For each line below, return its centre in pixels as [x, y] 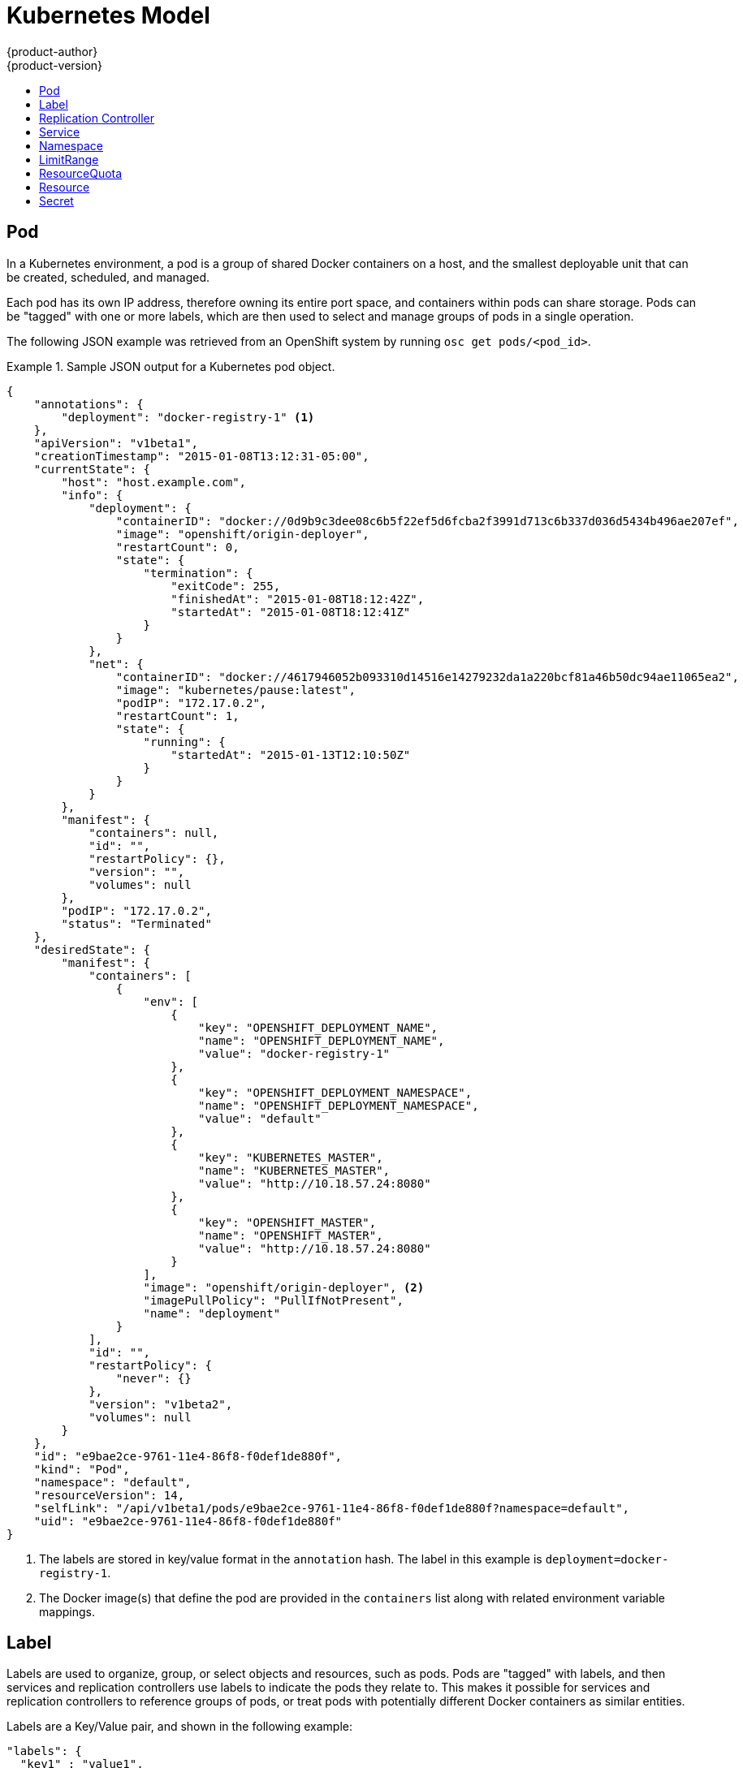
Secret [56, 201]
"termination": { [198, 573]
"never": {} [153, 1378]
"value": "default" [260, 1118]
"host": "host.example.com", [154, 482]
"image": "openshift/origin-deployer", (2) [284, 1287]
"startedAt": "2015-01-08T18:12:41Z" [291, 612]
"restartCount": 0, [177, 547]
